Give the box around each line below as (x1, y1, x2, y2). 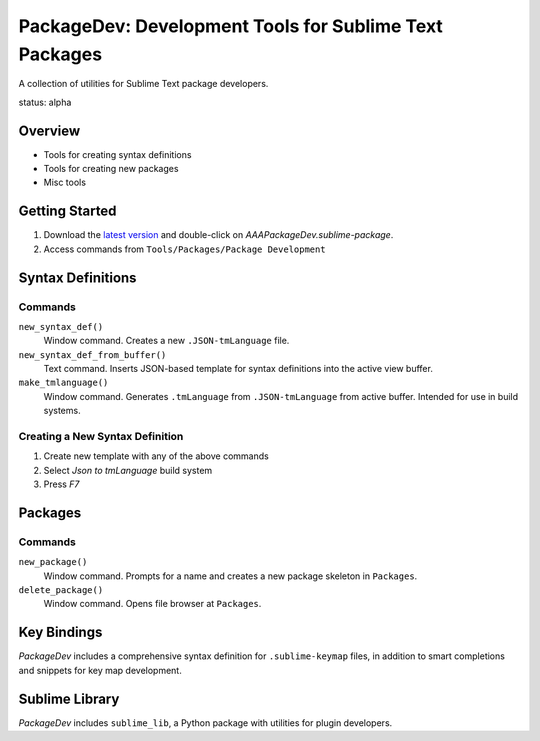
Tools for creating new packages (43, 163, 179, 175)
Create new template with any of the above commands (43, 450, 269, 462)
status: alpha (18, 96, 72, 108)
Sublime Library (18, 690, 120, 707)
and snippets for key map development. (18, 664, 182, 676)
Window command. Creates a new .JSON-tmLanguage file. (43, 335, 290, 347)
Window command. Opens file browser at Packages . (43, 598, 262, 610)
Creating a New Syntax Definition (18, 429, 184, 443)
